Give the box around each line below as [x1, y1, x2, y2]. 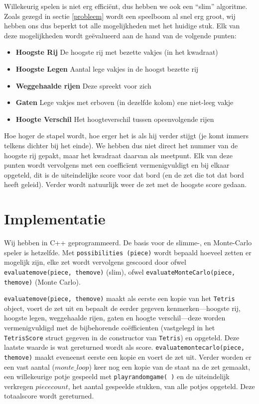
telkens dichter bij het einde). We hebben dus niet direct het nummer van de [4, 140, 238, 150]
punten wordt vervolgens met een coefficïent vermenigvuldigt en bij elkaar [4, 160, 230, 170]
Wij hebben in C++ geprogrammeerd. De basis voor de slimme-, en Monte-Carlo [4, 237, 252, 248]
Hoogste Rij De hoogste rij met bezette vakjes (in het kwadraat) [15, 47, 218, 57]
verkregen [4, 381, 33, 391]
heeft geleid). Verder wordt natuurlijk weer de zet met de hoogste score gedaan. [4, 179, 247, 190]
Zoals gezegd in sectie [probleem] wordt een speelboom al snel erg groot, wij [4, 10, 236, 21]
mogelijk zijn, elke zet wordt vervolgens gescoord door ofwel [4, 257, 186, 267]
